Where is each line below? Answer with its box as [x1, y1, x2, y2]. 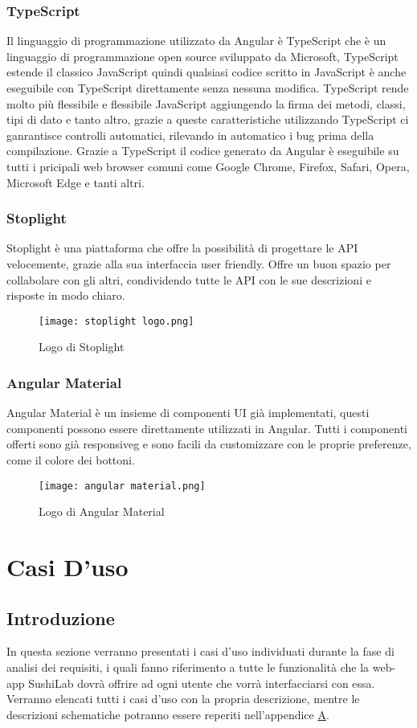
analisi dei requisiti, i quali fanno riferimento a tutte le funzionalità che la [6, 659, 370, 676]
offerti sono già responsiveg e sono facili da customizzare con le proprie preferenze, [6, 436, 411, 452]
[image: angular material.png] [39, 480, 206, 492]
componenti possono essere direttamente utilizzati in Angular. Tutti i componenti [6, 419, 407, 436]
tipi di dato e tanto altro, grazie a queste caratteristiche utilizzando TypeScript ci [6, 111, 409, 128]
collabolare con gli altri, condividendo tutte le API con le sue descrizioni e [6, 271, 371, 288]
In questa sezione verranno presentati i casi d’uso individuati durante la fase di [6, 643, 395, 660]
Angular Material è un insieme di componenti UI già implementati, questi [6, 404, 370, 421]
